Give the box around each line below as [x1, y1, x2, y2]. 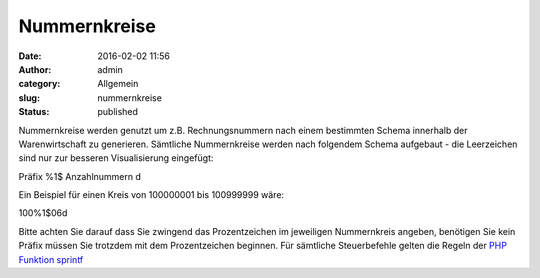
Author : [18, 63, 52, 75]
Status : [18, 106, 50, 118]
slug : [18, 91, 40, 104]
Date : [18, 50, 42, 62]
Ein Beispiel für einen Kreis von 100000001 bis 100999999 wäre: [18, 189, 285, 201]
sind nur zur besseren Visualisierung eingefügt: [18, 152, 214, 164]
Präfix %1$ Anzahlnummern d [18, 170, 142, 182]
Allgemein [97, 78, 139, 90]
